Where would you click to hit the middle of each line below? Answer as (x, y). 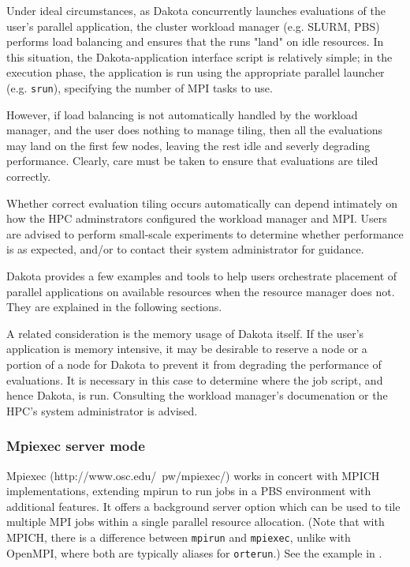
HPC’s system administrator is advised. (102, 410)
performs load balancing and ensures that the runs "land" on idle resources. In (195, 41)
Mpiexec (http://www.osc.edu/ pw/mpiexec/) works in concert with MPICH (193, 475)
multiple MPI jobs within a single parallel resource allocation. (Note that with (196, 522)
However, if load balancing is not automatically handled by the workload (182, 114)
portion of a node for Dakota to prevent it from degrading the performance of (194, 364)
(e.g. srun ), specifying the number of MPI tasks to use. (140, 87)
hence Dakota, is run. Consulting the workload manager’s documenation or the (197, 395)
